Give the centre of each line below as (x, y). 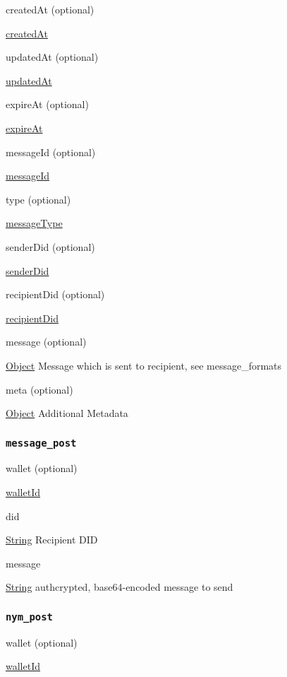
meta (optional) (39, 389)
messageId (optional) (51, 152)
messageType (34, 223)
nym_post (29, 617)
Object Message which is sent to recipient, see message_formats (144, 365)
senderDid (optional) (50, 246)
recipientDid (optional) (55, 294)
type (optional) (38, 199)
